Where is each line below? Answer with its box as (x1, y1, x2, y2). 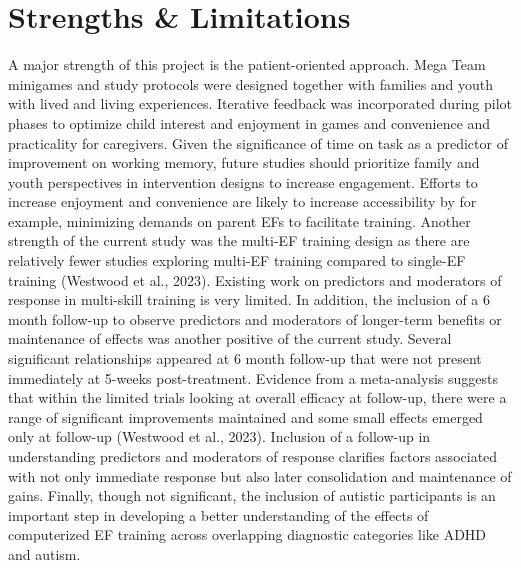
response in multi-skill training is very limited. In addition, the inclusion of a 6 (8, 289, 490, 310)
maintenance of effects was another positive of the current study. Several (8, 328, 452, 349)
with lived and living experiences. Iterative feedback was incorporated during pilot (8, 93, 512, 114)
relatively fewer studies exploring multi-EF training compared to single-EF (8, 250, 466, 271)
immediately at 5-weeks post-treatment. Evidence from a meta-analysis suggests (8, 367, 498, 388)
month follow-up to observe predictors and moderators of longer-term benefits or (8, 308, 502, 329)
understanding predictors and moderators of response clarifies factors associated (8, 446, 498, 466)
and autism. (8, 543, 81, 564)
